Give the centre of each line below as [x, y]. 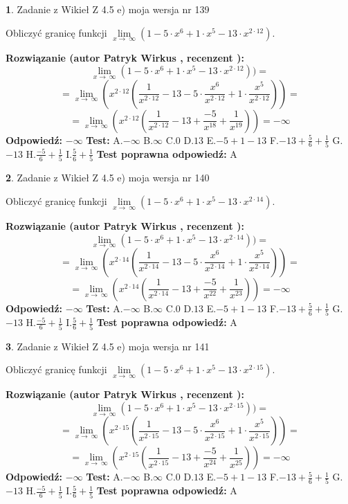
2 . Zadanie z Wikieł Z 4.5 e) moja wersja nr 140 [108, 178]
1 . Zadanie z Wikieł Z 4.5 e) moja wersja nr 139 [108, 9]
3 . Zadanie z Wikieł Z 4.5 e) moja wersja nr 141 [108, 346]
